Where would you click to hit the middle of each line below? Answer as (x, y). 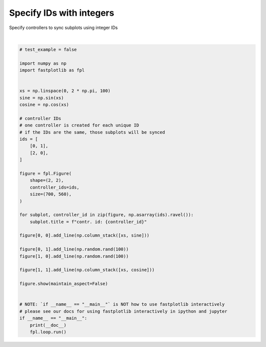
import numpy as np (43, 63)
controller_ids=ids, (55, 187)
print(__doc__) (48, 325)
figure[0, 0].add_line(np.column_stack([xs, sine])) (84, 236)
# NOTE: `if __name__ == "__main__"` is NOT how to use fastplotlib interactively (122, 304)
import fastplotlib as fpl (52, 70)
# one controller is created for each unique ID (79, 125)
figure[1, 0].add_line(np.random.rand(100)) (74, 256)
